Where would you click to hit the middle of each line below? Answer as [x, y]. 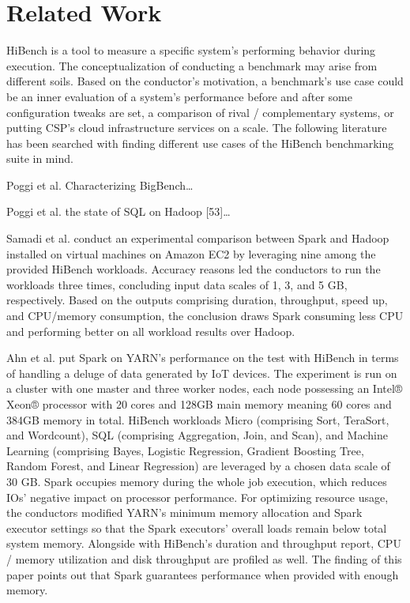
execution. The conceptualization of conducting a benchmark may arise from [192, 65]
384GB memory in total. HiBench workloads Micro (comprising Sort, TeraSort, [198, 419]
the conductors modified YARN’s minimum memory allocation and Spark [184, 513]
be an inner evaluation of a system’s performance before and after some [179, 96]
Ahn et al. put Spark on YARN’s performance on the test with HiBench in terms [203, 358]
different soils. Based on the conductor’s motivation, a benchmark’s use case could [205, 81]
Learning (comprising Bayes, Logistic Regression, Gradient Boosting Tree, [185, 450]
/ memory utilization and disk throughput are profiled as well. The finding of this [204, 558]
